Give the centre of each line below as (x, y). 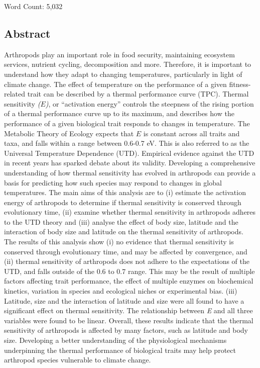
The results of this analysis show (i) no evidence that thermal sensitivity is (119, 242)
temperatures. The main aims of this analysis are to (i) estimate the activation (125, 192)
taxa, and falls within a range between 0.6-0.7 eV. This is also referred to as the (127, 143)
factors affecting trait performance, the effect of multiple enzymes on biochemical (129, 281)
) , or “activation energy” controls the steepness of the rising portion (150, 103)
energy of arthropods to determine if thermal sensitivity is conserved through (123, 202)
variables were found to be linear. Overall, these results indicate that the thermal (129, 320)
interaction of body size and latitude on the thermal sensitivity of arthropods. (124, 232)
